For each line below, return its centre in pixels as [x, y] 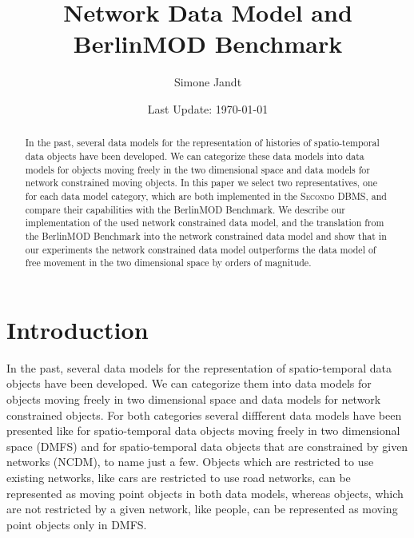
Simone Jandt [208, 82]
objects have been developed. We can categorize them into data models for [189, 383]
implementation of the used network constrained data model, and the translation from [205, 223]
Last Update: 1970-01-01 [208, 108]
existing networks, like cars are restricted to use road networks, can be [179, 477]
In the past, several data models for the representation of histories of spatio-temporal [202, 143]
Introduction [78, 329]
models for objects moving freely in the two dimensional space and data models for [197, 169]
